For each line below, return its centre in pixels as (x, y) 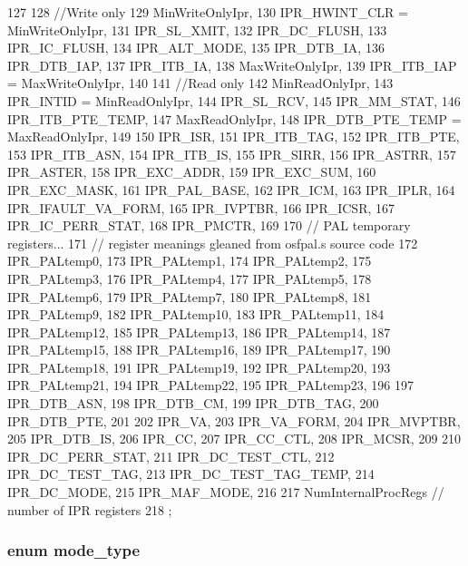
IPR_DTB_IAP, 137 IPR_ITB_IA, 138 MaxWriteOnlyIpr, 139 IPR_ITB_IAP (232, 65)
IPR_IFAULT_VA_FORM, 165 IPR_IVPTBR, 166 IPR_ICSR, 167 (201, 207)
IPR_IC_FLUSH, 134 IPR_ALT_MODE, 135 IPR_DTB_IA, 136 (196, 48)
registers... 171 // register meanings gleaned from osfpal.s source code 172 (213, 243)
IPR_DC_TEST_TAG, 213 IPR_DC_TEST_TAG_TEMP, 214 (191, 474)
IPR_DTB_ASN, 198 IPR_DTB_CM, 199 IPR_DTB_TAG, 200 (193, 403)
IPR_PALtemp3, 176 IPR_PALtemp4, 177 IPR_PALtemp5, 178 (190, 278)
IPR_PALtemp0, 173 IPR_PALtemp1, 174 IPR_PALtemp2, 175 (190, 261)
